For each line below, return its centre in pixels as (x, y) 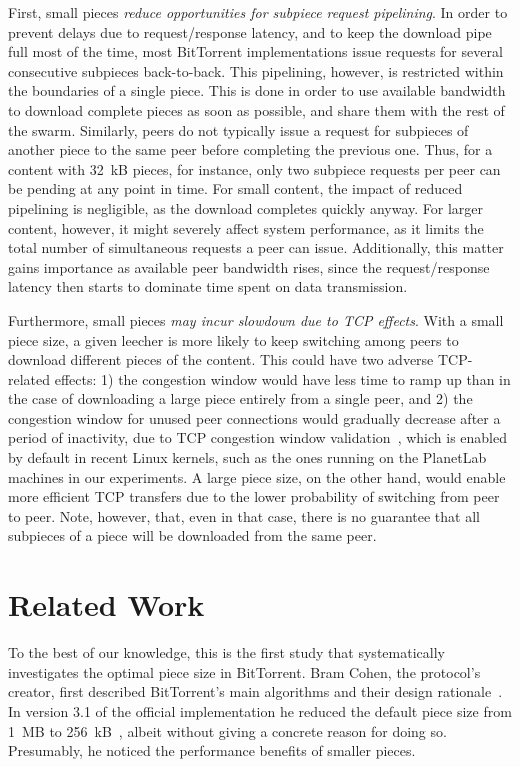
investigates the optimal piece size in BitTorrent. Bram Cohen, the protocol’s (244, 671)
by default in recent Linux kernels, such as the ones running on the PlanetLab (247, 457)
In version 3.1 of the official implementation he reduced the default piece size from (260, 710)
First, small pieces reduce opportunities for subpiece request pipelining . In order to (258, 12)
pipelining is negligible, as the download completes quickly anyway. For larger (246, 207)
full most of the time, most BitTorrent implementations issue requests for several (255, 51)
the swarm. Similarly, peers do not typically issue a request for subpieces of (238, 129)
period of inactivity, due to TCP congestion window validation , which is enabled (257, 437)
